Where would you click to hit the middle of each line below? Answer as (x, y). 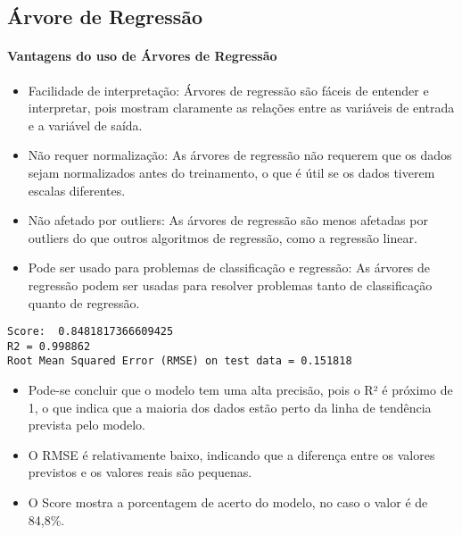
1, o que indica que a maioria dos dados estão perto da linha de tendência (230, 407)
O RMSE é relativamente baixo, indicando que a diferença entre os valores (231, 454)
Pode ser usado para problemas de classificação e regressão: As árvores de (229, 267)
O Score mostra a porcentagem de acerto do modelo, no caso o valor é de (228, 502)
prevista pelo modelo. (87, 425)
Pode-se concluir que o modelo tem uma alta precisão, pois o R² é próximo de (240, 390)
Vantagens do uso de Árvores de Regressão (142, 56)
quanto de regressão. (84, 302)
